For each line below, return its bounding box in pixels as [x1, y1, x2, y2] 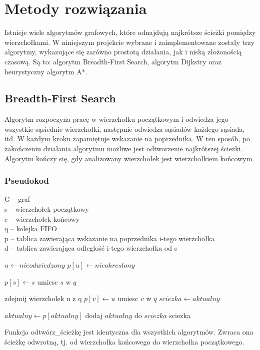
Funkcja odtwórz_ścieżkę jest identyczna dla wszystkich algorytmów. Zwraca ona [4, 327, 253, 337]
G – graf [4, 194, 30, 204]
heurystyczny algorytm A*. [4, 66, 87, 76]
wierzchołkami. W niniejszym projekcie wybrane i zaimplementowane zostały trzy [4, 36, 255, 47]
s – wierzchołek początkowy [4, 204, 89, 214]
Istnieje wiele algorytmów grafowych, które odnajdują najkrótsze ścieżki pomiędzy [4, 27, 256, 37]
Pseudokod [4, 174, 49, 187]
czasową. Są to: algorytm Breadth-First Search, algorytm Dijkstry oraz [4, 56, 221, 66]
